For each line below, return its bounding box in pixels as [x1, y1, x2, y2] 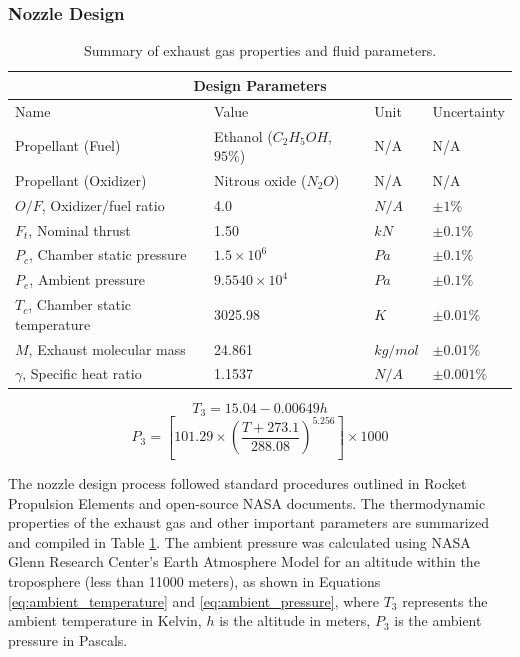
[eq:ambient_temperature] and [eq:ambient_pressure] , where [8, 590, 379, 611]
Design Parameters [193, 74, 327, 95]
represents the [402, 590, 488, 611]
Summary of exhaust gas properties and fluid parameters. [83, 40, 437, 61]
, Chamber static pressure [29, 244, 187, 265]
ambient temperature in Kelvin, [8, 610, 202, 631]
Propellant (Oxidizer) [15, 169, 147, 190]
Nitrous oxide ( [214, 169, 307, 190]
